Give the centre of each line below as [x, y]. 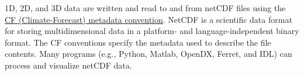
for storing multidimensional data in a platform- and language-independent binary [152, 31]
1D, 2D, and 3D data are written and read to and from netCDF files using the [145, 8]
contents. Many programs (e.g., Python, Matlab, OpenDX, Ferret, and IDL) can [148, 54]
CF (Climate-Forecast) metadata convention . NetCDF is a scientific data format [148, 19]
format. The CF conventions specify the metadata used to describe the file [138, 42]
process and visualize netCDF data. [68, 65]
